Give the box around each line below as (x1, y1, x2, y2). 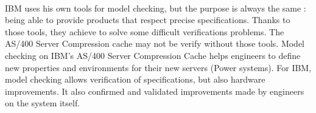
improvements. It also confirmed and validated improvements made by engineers (5, 84, 304, 97)
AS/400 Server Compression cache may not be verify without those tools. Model (5, 37, 304, 50)
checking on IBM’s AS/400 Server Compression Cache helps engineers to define (5, 49, 301, 61)
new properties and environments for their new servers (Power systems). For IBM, (5, 61, 312, 74)
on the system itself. (5, 97, 80, 109)
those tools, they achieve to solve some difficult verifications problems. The (5, 25, 284, 38)
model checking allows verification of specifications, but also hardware (5, 73, 265, 86)
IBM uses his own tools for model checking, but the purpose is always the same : (5, 1, 306, 14)
